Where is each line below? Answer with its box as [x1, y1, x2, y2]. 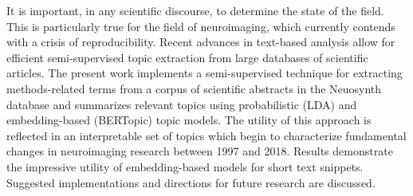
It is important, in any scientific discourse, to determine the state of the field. [6, 2, 384, 18]
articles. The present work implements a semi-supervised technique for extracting [6, 65, 403, 81]
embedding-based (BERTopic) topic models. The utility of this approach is [6, 112, 372, 128]
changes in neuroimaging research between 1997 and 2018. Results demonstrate [6, 143, 393, 159]
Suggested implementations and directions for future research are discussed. [6, 174, 376, 190]
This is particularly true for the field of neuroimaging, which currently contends [6, 18, 395, 34]
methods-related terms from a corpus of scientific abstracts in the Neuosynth [6, 80, 382, 96]
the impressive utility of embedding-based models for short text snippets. [6, 158, 364, 174]
